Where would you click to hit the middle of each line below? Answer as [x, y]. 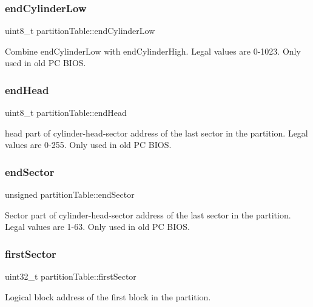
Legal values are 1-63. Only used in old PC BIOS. [97, 227]
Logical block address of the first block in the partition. [108, 296]
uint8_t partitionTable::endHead [66, 113]
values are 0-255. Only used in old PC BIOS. [88, 145]
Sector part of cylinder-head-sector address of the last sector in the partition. [148, 214]
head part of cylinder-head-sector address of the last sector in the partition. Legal [156, 133]
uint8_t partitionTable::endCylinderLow [80, 31]
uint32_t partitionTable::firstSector [71, 276]
